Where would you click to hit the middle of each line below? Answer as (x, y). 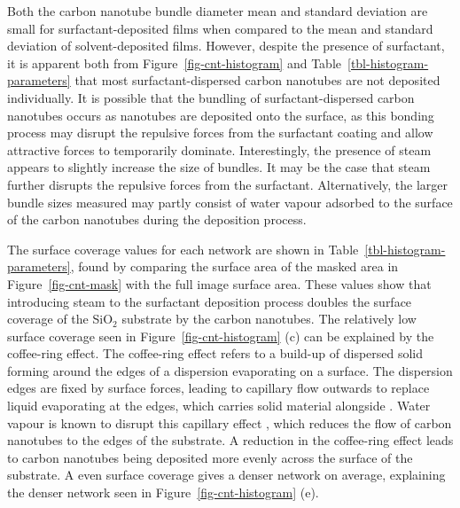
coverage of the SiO (60, 319)
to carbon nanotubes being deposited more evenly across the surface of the (210, 457)
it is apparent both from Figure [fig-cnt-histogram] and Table (174, 63)
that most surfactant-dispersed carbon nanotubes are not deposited (257, 80)
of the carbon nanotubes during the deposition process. (157, 219)
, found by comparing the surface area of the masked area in (234, 266)
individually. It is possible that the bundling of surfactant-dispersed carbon (211, 97)
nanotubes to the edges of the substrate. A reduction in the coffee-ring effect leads (230, 440)
